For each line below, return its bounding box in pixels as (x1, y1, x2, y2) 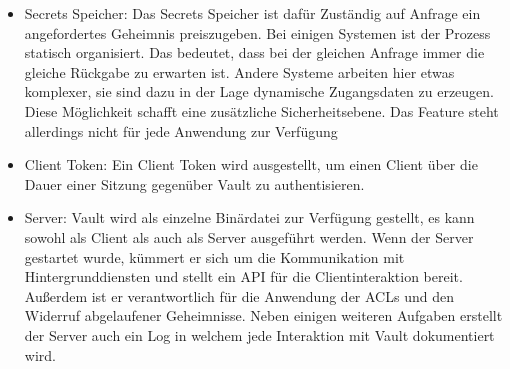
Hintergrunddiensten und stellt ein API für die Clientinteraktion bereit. (24, 266, 463, 287)
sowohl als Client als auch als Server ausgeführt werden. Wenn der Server (24, 226, 474, 247)
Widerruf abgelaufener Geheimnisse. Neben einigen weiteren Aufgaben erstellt (24, 305, 503, 326)
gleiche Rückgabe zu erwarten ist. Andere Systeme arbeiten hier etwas (24, 61, 455, 82)
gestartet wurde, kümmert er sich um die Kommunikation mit (24, 246, 405, 267)
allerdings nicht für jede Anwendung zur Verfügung (24, 120, 338, 141)
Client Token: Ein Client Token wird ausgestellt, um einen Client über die (24, 154, 478, 175)
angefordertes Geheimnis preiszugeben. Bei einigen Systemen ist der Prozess (24, 22, 491, 43)
